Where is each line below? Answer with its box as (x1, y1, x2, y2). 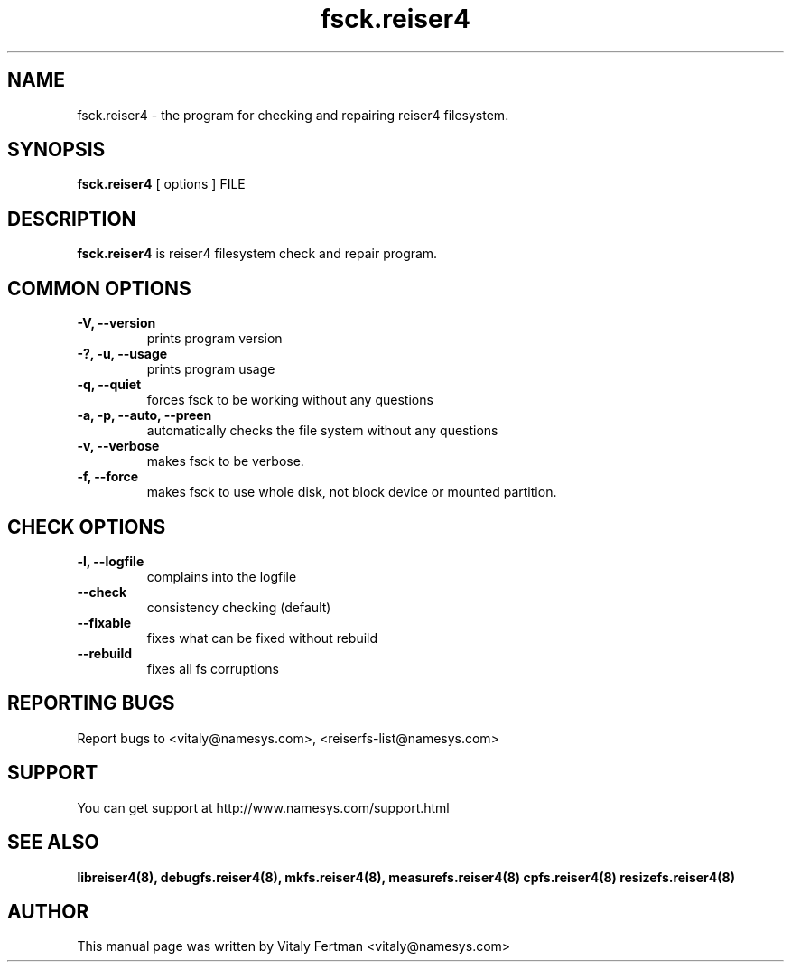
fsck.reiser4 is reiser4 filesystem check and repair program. (77, 246, 438, 262)
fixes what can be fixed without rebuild (146, 629, 378, 646)
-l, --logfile (77, 553, 144, 569)
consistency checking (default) (146, 599, 331, 615)
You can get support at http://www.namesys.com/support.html (77, 799, 450, 815)
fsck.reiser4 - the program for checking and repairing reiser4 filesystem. (77, 107, 509, 123)
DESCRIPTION (7, 207, 136, 230)
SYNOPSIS (7, 138, 106, 162)
